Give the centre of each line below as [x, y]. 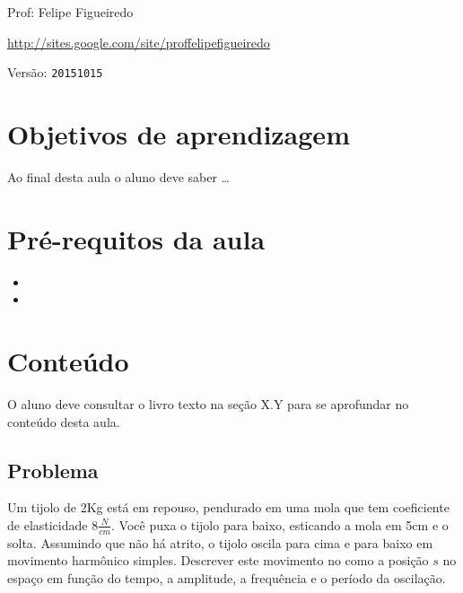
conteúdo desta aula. [64, 421]
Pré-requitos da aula [136, 238]
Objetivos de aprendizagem [179, 134]
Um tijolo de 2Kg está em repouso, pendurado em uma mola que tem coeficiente [228, 507]
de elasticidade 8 [53, 524]
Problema [53, 470]
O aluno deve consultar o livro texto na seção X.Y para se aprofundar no [208, 404]
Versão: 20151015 [55, 72]
